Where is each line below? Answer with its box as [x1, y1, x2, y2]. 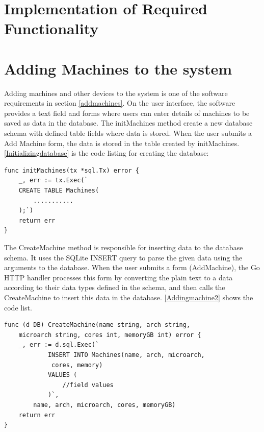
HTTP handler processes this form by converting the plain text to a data [4, 272, 233, 282]
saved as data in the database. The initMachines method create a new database [4, 117, 253, 128]
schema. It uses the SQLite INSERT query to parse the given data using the [4, 252, 243, 262]
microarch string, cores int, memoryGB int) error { [18, 331, 201, 339]
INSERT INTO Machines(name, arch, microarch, [47, 351, 205, 358]
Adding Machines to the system [4, 58, 232, 79]
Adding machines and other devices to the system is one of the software [4, 87, 228, 98]
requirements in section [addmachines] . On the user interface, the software [4, 98, 235, 108]
